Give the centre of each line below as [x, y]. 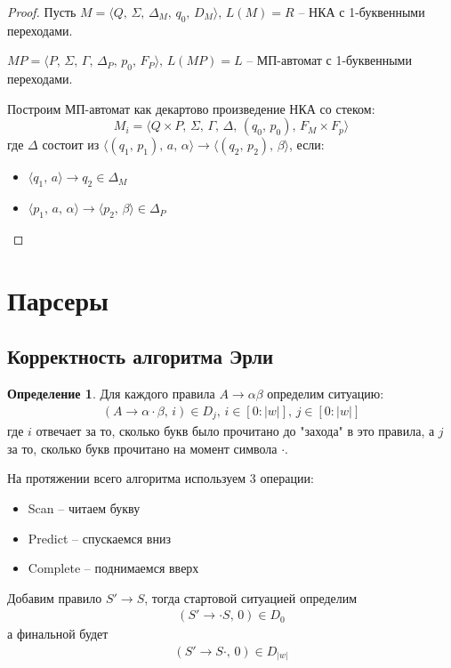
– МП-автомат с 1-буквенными [329, 60]
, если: [307, 145]
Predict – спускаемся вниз [99, 538]
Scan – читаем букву [84, 508]
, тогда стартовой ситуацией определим [251, 597]
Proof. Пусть [42, 12]
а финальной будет [58, 634]
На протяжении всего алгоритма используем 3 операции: [161, 478]
